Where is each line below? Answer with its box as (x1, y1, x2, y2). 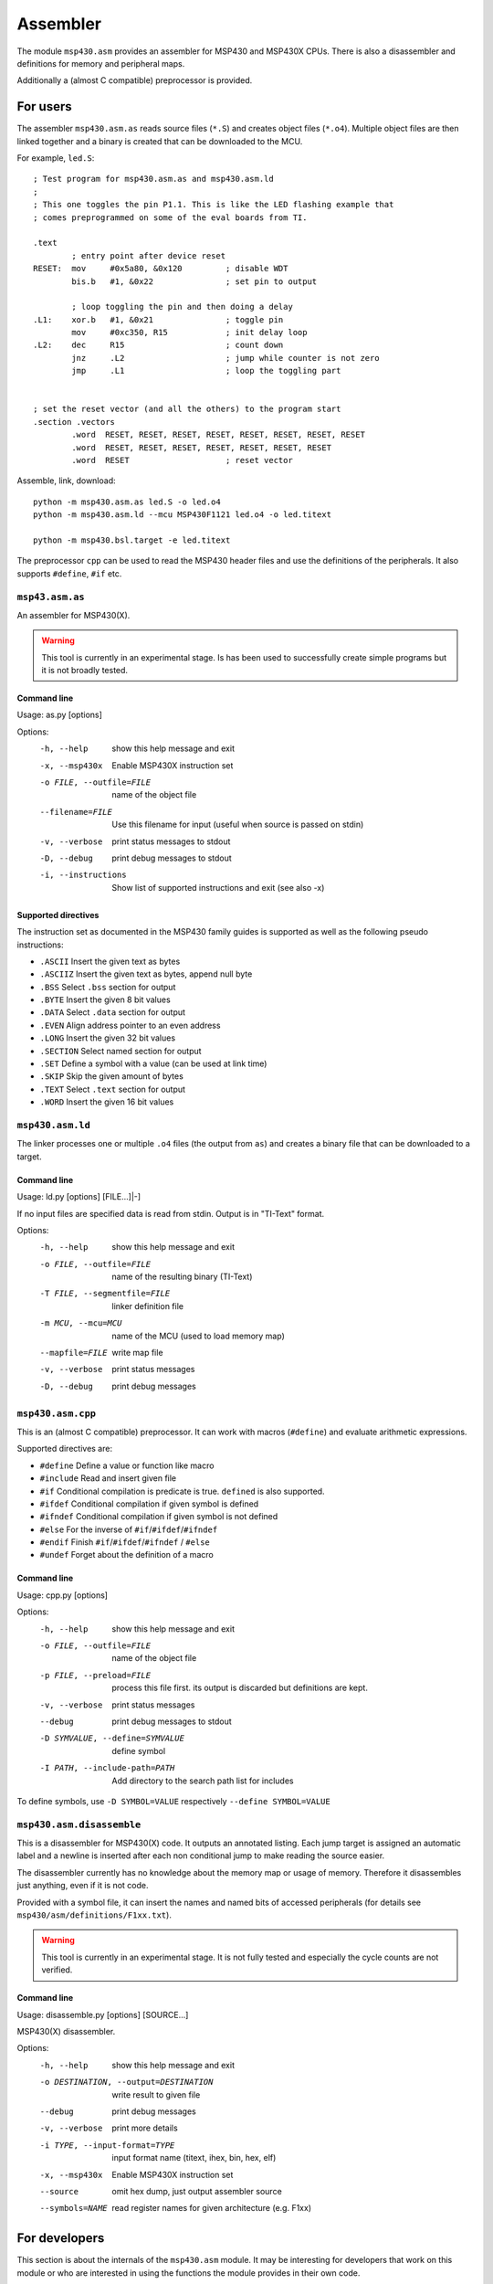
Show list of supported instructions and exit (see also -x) (111, 882, 325, 893)
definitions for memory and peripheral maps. (16, 58, 185, 69)
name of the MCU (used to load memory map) (111, 1330, 285, 1341)
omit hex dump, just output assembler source (111, 2185, 282, 2196)
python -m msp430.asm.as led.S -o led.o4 (33, 496, 221, 507)
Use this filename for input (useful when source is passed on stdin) (111, 819, 364, 830)
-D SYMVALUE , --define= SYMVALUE (39, 1733, 184, 1744)
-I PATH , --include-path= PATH (39, 1763, 175, 1773)
